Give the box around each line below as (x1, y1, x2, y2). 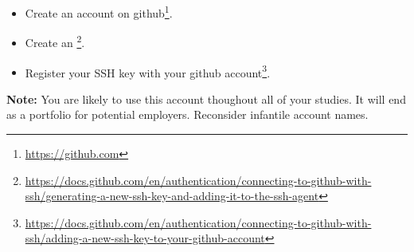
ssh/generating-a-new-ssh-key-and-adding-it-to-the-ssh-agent (25, 187, 319, 204)
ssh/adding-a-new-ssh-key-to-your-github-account (25, 230, 265, 246)
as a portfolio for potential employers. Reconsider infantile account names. (6, 106, 369, 123)
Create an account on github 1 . (25, 2, 173, 21)
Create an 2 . (25, 32, 85, 50)
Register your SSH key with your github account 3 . (25, 61, 271, 81)
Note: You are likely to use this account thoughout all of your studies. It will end (6, 90, 406, 107)
